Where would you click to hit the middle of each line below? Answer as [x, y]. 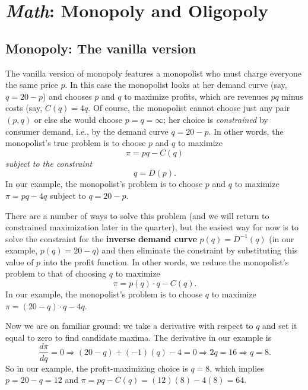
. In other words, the [246, 131]
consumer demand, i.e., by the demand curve [87, 131]
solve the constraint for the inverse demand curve [101, 238]
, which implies [237, 368]
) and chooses [67, 96]
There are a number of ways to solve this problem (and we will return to [137, 215]
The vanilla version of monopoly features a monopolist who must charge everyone [153, 73]
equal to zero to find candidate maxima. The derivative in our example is [139, 337]
